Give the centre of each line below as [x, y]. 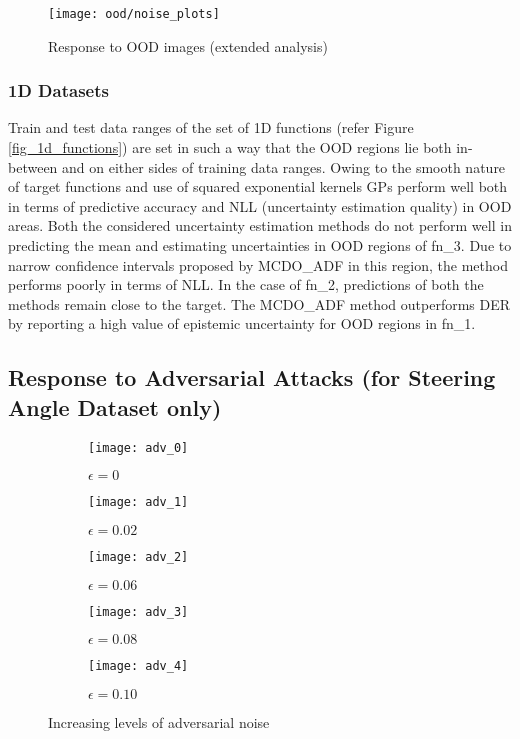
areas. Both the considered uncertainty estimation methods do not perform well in [260, 225]
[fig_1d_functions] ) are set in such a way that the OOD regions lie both [230, 147]
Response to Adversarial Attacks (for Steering [252, 377]
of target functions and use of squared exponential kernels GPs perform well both [258, 186]
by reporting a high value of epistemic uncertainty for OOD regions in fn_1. [242, 323]
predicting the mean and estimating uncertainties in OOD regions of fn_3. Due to [260, 245]
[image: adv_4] [138, 666]
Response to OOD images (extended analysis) [188, 45]
